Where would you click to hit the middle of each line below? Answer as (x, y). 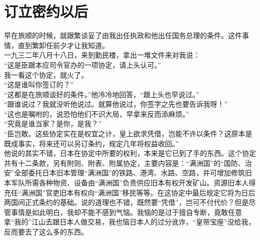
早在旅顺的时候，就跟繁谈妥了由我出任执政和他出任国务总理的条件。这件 (123, 35)
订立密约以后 (46, 11)
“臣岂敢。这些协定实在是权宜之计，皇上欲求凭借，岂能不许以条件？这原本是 (128, 134)
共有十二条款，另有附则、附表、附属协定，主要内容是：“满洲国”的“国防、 (124, 163)
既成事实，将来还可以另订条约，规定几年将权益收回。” (91, 143)
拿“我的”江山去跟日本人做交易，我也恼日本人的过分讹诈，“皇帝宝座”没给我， (130, 222)
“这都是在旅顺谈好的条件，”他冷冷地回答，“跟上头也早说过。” (102, 94)
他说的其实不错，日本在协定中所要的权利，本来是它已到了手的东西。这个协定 (130, 153)
